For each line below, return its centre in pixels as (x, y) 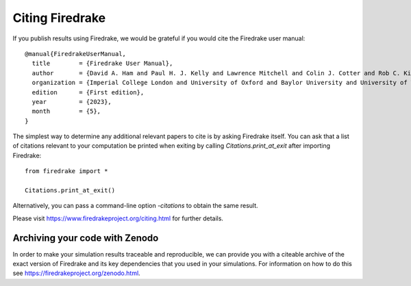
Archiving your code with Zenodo (86, 238)
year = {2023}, (72, 102)
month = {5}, (66, 112)
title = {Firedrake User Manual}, (102, 64)
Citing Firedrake (59, 18)
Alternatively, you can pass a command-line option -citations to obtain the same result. (135, 206)
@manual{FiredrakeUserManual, (76, 54)
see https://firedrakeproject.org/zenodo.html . (76, 273)
